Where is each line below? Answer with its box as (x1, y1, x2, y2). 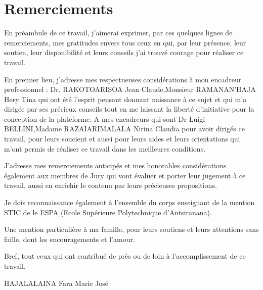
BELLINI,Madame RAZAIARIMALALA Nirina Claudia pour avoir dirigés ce (4, 123, 245, 134)
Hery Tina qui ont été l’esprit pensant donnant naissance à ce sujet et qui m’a (4, 93, 247, 104)
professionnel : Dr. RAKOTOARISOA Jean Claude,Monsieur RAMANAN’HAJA (4, 84, 256, 94)
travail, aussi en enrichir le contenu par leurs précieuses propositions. (4, 180, 217, 190)
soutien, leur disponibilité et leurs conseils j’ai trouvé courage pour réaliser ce (4, 47, 244, 58)
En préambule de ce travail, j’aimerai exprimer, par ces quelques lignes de (4, 27, 233, 38)
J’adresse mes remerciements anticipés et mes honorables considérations (4, 160, 227, 171)
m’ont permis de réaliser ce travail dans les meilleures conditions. (4, 143, 206, 154)
